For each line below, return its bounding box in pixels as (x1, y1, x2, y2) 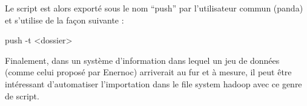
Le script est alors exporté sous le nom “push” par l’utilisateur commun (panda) (5, 2, 303, 14)
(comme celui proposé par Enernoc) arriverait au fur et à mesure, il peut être (5, 66, 292, 78)
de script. (5, 89, 39, 102)
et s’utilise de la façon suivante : (5, 13, 124, 26)
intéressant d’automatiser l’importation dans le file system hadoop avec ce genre (5, 77, 302, 90)
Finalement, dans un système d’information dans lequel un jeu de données (5, 54, 280, 66)
